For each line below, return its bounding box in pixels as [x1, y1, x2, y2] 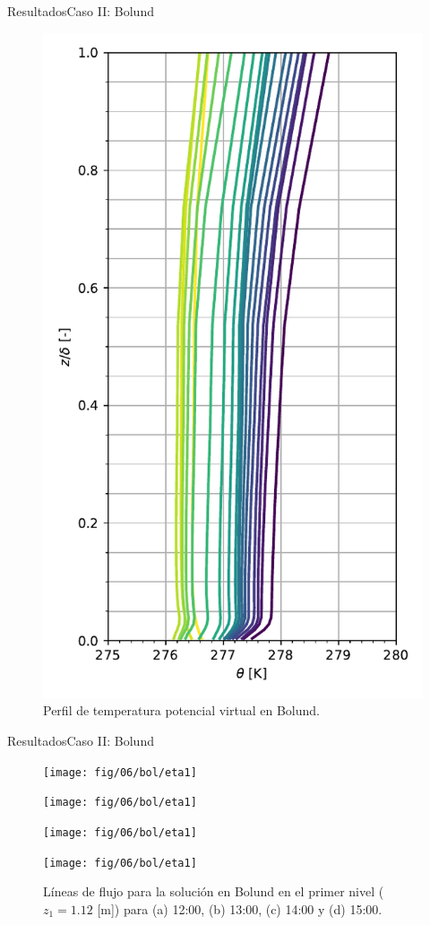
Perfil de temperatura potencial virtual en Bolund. [43, 701, 320, 720]
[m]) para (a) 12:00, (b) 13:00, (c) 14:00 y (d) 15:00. [97, 899, 383, 918]
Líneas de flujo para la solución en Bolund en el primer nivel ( [43, 882, 384, 901]
